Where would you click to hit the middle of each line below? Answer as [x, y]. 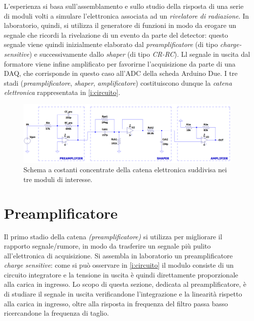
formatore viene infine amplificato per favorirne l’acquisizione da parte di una [120, 63]
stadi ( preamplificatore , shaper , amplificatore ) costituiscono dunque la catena [118, 82]
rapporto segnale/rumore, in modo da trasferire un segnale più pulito [107, 246]
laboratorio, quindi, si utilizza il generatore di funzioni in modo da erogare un [120, 25]
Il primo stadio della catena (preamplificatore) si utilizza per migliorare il [113, 236]
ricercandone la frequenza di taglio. [56, 313]
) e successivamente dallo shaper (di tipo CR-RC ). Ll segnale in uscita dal [139, 54]
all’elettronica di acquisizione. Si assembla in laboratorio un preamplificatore [118, 255]
